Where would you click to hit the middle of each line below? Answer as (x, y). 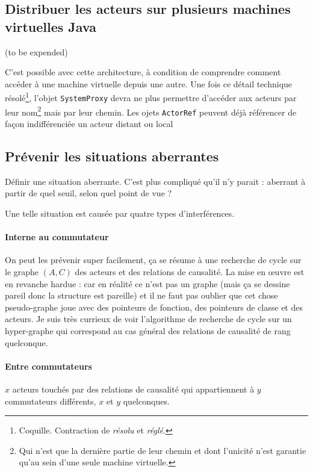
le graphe (22, 271)
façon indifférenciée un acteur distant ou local (89, 123)
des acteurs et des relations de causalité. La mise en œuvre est (190, 271)
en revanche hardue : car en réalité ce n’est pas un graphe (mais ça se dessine (147, 283)
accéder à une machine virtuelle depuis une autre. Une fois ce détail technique (149, 83)
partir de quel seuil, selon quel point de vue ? (88, 193)
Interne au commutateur (57, 237)
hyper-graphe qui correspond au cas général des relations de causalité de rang (148, 330)
